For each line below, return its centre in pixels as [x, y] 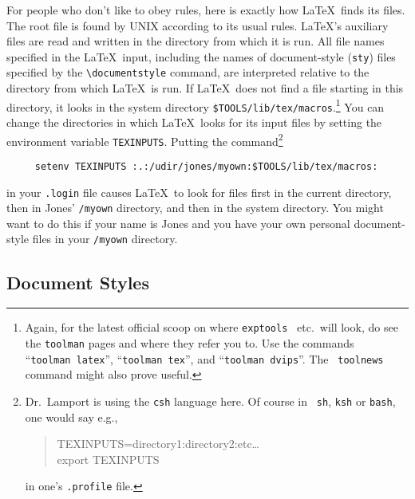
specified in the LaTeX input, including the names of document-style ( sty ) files [201, 56]
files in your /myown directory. [105, 239]
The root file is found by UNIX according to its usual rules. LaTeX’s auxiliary [198, 25]
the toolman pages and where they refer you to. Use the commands [190, 342]
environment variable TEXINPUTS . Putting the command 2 [145, 139]
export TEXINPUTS [108, 459]
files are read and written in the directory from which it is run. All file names [196, 41]
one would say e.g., [71, 416]
